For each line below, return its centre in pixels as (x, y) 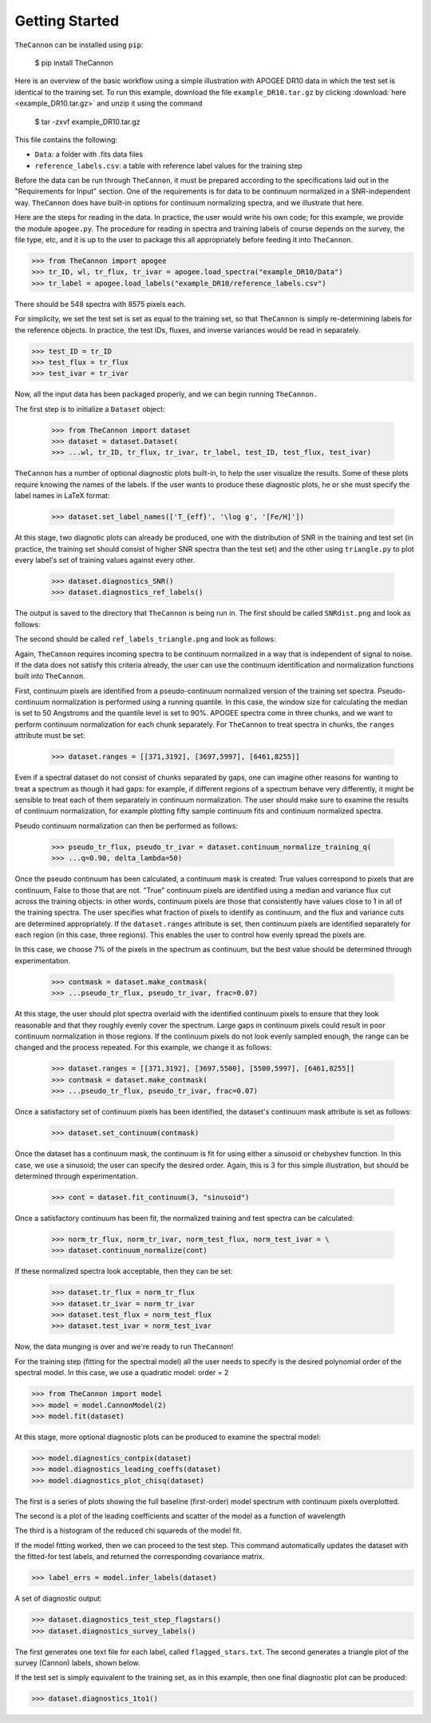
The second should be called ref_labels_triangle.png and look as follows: (145, 639)
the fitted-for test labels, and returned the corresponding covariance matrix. (140, 1557)
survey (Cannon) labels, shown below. (77, 1662)
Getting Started (67, 21)
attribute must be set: (50, 736)
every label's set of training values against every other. (105, 560)
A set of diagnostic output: (59, 1598)
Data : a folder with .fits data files (89, 154)
